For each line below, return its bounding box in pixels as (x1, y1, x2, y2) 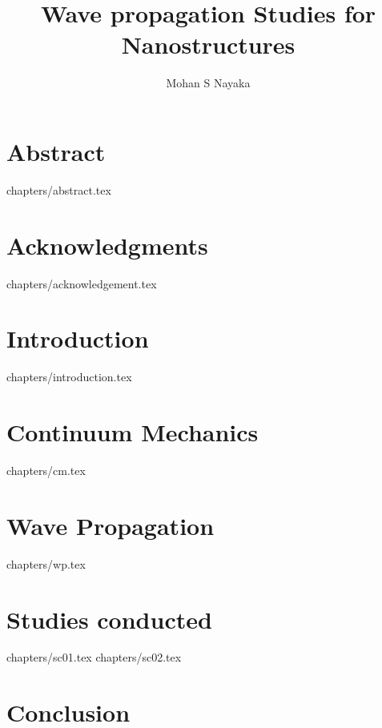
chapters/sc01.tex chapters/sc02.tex (6, 649, 182, 666)
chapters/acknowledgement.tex (6, 275, 157, 292)
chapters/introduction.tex (6, 368, 132, 385)
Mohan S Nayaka (166, 74, 251, 91)
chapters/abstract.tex (6, 181, 111, 198)
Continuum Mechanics (6, 416, 259, 448)
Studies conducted (6, 602, 212, 635)
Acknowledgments (6, 228, 208, 261)
